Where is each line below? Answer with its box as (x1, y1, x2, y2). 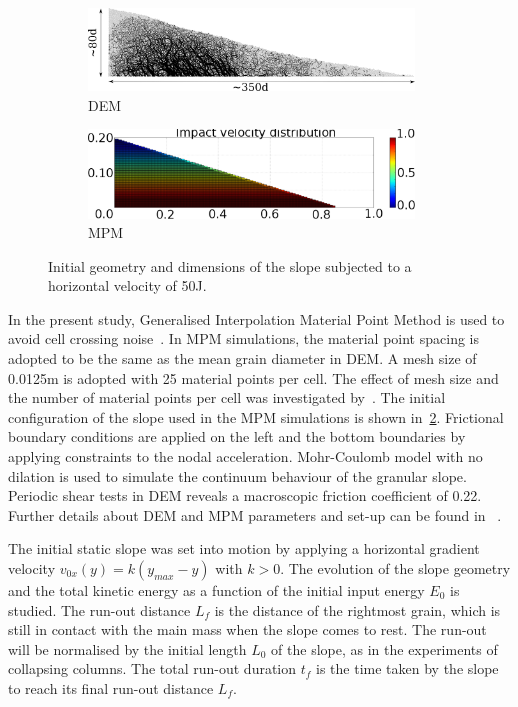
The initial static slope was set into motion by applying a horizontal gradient (8, 538, 480, 559)
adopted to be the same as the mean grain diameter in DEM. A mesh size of (8, 348, 477, 369)
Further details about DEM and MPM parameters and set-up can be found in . (8, 504, 502, 525)
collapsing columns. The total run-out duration (8, 658, 297, 679)
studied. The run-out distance (8, 599, 191, 620)
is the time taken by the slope (316, 658, 499, 679)
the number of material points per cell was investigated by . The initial (8, 387, 446, 408)
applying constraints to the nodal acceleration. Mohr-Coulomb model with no (8, 446, 483, 467)
